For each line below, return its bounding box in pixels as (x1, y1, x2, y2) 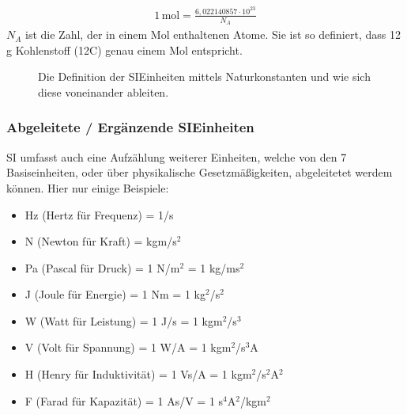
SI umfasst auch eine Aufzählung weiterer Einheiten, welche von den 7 (6, 148, 347, 165)
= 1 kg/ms (187, 259, 240, 276)
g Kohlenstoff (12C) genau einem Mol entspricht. (6, 41, 243, 58)
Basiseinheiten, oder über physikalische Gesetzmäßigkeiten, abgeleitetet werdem (6, 164, 393, 181)
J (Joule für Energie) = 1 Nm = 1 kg (24, 286, 205, 303)
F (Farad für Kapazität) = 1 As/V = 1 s (24, 392, 224, 409)
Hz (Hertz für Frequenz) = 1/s (24, 206, 174, 223)
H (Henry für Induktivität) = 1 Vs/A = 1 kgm (24, 366, 252, 383)
